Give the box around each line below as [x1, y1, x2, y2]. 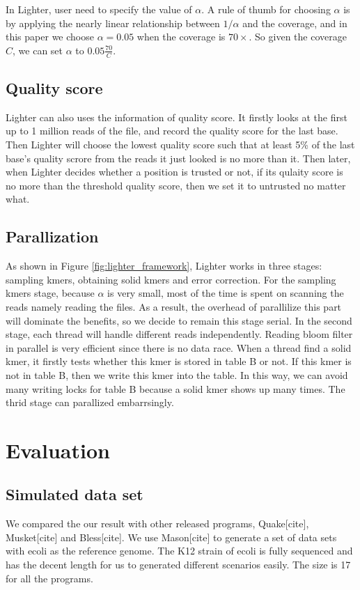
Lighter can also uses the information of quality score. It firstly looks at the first [6, 109, 347, 124]
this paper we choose [6, 29, 94, 44]
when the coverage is [136, 29, 226, 44]
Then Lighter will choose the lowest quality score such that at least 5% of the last [6, 137, 355, 151]
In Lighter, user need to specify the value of [6, 2, 192, 16]
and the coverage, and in [242, 15, 347, 30]
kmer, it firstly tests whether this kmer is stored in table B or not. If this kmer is [6, 354, 352, 368]
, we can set [13, 42, 63, 57]
